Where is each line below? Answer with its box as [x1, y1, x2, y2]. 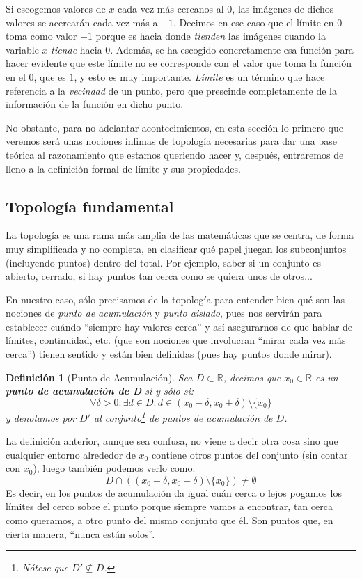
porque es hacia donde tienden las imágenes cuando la [95, 29, 326, 43]
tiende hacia [51, 42, 102, 56]
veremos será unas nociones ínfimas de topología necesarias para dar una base [6, 134, 337, 148]
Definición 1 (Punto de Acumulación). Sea [6, 370, 193, 384]
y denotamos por [6, 410, 77, 425]
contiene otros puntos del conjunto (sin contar [151, 447, 348, 461]
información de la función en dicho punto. [6, 97, 184, 111]
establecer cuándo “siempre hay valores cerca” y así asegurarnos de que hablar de [6, 319, 353, 333]
